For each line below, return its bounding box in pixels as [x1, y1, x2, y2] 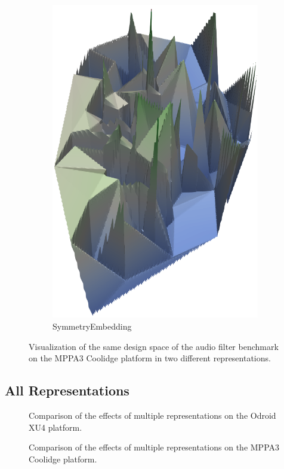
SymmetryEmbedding [53, 319, 132, 332]
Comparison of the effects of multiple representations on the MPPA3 [29, 441, 280, 453]
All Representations [5, 381, 129, 400]
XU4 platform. [29, 421, 82, 433]
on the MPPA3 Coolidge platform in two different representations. [29, 352, 271, 364]
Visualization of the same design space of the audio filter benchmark [29, 340, 279, 352]
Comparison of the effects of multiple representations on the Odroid [29, 409, 276, 421]
